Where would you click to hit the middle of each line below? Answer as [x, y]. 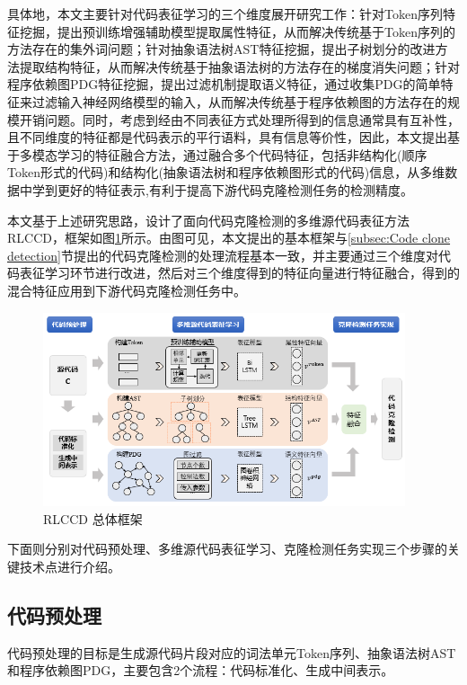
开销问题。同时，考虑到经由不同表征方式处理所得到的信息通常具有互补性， [239, 119]
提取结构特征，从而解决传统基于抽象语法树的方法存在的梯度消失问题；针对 [239, 66]
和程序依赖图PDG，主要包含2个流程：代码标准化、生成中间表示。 [201, 670]
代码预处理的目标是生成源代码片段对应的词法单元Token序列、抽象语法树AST [232, 652]
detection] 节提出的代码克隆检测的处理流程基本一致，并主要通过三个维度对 [223, 255]
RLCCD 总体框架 [93, 518]
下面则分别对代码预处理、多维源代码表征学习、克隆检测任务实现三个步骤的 [227, 549]
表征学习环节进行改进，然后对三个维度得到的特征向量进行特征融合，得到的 [239, 273]
